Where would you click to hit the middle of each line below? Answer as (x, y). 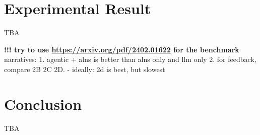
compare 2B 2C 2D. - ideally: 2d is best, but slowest (85, 69)
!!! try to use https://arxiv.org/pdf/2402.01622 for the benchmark (122, 49)
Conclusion (43, 104)
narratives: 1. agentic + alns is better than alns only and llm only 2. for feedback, (130, 59)
